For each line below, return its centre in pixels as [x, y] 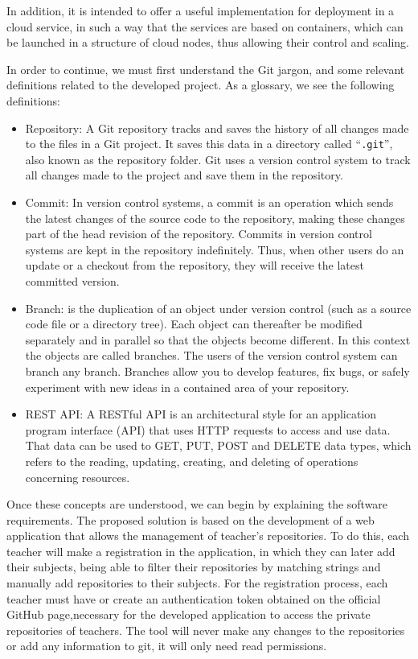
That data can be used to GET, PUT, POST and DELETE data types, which [218, 445]
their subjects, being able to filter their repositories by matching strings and [194, 567]
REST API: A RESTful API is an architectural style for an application [201, 414]
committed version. [72, 280]
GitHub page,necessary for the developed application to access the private [189, 614]
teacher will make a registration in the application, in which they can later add [201, 551]
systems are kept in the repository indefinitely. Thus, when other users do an [215, 249]
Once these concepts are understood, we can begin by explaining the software [197, 504]
